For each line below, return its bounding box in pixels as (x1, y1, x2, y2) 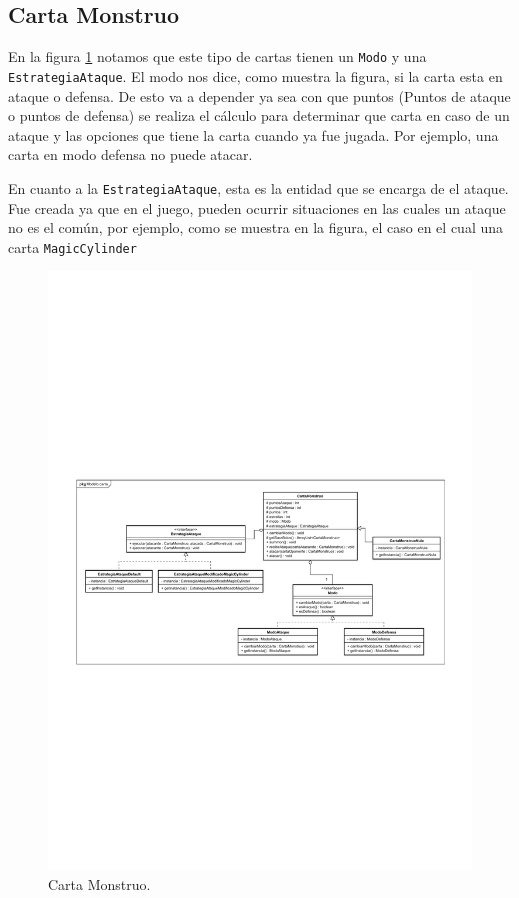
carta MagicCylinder (8, 236, 137, 257)
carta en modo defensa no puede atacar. (8, 144, 253, 165)
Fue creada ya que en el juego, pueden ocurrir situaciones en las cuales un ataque (8, 197, 506, 218)
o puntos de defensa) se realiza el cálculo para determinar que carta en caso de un (8, 105, 510, 126)
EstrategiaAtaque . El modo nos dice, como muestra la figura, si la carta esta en (8, 65, 503, 86)
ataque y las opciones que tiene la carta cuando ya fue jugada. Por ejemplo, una (8, 124, 499, 145)
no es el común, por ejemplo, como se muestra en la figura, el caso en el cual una (8, 217, 504, 238)
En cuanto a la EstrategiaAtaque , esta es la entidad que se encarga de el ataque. (8, 177, 509, 198)
